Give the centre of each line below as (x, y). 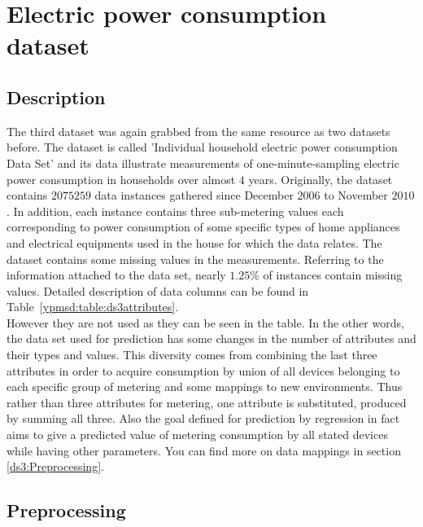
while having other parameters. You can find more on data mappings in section (204, 450)
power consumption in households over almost (121, 179)
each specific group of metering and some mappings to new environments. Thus (205, 386)
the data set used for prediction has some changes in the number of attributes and (211, 338)
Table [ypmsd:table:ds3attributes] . (93, 307)
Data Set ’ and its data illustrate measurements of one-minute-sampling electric (203, 162)
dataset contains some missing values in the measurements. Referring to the (195, 259)
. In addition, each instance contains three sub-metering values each (175, 211)
